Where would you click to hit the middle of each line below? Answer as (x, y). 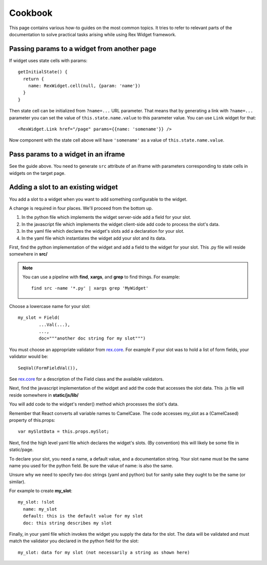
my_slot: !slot (36, 502)
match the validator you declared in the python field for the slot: (74, 541)
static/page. (22, 450)
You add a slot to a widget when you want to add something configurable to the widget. (98, 199)
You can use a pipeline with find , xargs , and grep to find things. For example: (101, 277)
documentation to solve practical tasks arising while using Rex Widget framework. (93, 34)
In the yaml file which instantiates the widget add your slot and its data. (94, 238)
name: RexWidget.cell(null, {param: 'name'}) (84, 86)
